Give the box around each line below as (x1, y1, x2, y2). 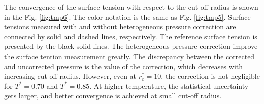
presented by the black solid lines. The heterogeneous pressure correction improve (4, 41, 258, 51)
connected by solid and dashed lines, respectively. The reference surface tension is (4, 31, 257, 41)
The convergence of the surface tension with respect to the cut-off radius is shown (4, 2, 258, 12)
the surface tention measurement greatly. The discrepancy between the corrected (4, 50, 255, 61)
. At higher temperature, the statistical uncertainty (89, 80, 249, 91)
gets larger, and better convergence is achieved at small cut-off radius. (4, 90, 222, 101)
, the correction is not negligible (161, 71, 260, 81)
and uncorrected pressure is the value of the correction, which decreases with (4, 61, 243, 71)
